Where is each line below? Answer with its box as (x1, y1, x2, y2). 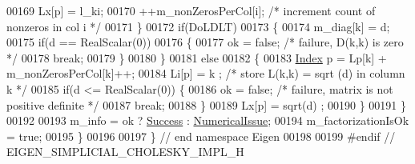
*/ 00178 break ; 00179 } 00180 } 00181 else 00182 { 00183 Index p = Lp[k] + (6, 49, 387, 66)
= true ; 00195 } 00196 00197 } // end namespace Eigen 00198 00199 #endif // (6, 127, 396, 144)
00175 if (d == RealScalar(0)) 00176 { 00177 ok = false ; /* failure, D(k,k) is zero (6, 34, 404, 50)
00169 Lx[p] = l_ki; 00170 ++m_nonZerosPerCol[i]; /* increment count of (6, 2, 376, 18)
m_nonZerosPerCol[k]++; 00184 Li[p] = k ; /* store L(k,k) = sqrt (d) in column (6, 65, 405, 82)
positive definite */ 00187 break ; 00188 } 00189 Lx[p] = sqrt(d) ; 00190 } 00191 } (6, 96, 406, 113)
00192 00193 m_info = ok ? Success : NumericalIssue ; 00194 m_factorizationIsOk (6, 112, 409, 129)
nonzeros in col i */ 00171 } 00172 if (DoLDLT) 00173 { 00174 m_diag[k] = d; (6, 18, 390, 34)
